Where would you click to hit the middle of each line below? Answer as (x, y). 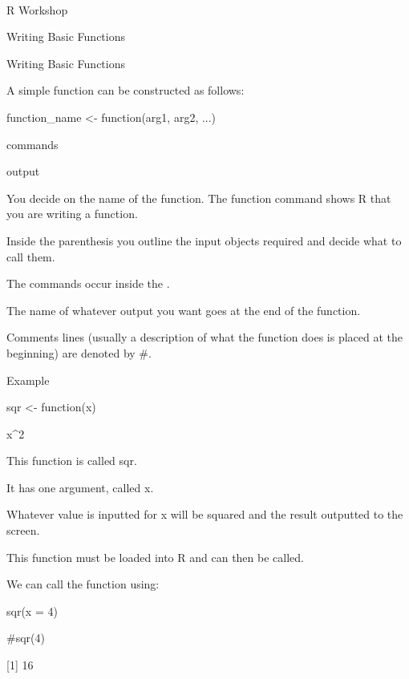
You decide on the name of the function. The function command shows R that (199, 198)
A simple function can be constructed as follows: (126, 90)
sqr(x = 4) (32, 610)
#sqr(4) (26, 638)
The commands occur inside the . (88, 283)
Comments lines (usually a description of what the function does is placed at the (204, 337)
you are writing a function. (72, 214)
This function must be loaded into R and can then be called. (155, 557)
